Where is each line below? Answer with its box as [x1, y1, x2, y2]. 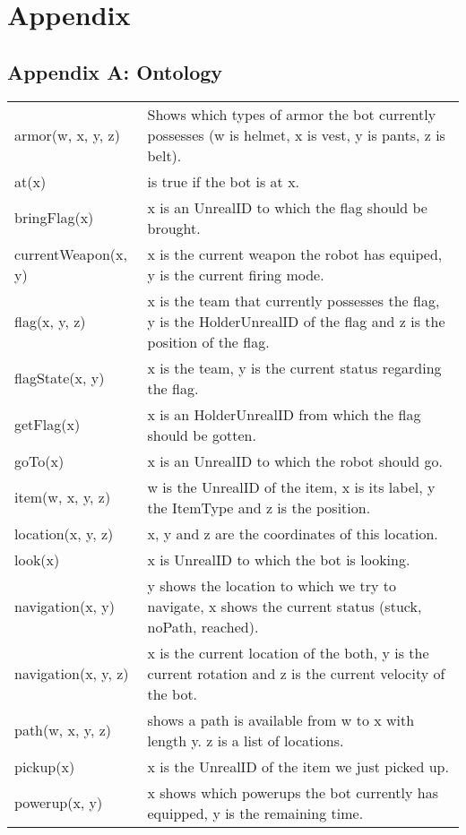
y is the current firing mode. [147, 263, 324, 285]
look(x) [14, 548, 60, 570]
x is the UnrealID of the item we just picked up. [147, 755, 449, 777]
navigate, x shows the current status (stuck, [147, 595, 422, 616]
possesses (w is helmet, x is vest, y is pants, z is [147, 124, 445, 145]
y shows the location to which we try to [147, 574, 397, 596]
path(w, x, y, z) [14, 719, 112, 741]
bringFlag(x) [14, 207, 94, 228]
